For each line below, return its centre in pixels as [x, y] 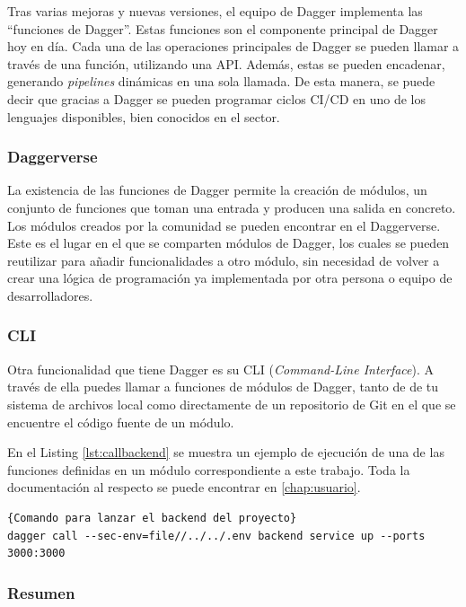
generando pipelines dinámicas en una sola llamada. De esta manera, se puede [221, 81]
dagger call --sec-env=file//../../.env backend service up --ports [216, 536]
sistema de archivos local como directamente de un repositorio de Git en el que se [232, 404]
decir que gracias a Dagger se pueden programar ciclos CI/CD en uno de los [216, 98]
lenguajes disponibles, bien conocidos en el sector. [144, 116]
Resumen [41, 592]
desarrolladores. [50, 295]
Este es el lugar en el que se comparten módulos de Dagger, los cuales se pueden [229, 243]
